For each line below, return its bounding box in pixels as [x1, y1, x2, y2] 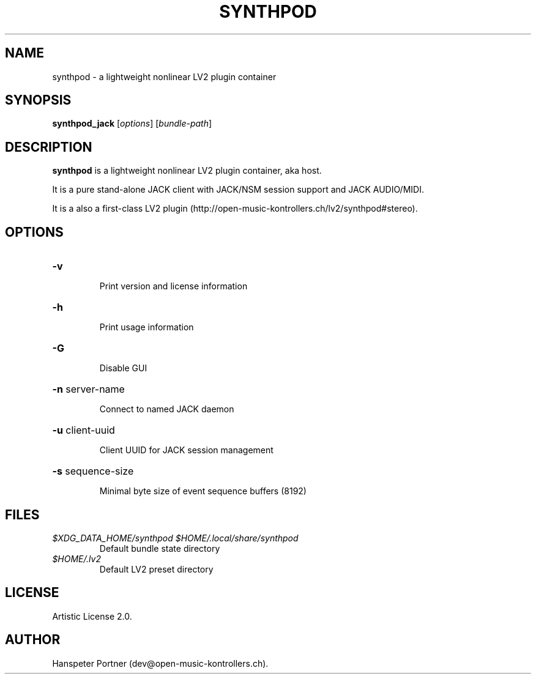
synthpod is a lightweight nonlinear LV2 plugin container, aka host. [52, 165, 322, 176]
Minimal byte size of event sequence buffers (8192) [99, 486, 307, 497]
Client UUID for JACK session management [99, 445, 274, 456]
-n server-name [52, 383, 125, 396]
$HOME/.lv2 [52, 553, 101, 564]
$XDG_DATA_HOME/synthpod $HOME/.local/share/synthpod [52, 532, 299, 543]
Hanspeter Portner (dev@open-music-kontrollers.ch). [52, 658, 269, 669]
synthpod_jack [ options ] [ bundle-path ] [52, 118, 212, 129]
